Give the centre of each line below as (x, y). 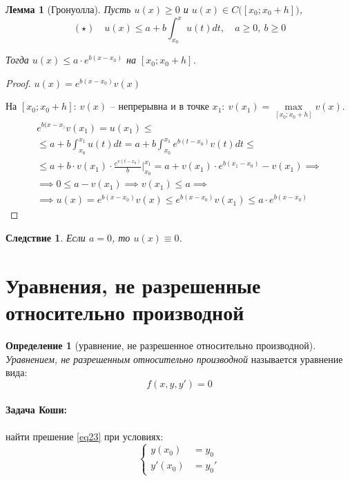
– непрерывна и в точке (159, 106)
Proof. (18, 82)
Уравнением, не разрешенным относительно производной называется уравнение (174, 359)
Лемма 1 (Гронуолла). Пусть (68, 9)
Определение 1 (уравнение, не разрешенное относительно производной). (161, 345)
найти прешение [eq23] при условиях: (85, 436)
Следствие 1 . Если (46, 238)
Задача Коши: (36, 410)
